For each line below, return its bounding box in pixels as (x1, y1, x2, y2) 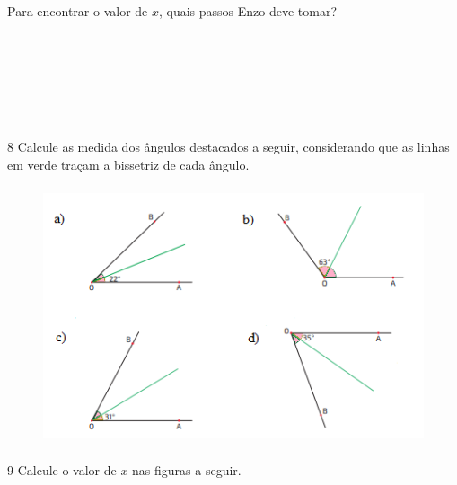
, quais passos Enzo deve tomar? (158, 2, 338, 20)
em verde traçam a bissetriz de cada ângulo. (7, 154, 250, 173)
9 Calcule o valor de (7, 460, 117, 479)
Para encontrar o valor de (7, 2, 148, 20)
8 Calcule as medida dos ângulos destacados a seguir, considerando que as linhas (7, 137, 450, 156)
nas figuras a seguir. (132, 460, 242, 479)
